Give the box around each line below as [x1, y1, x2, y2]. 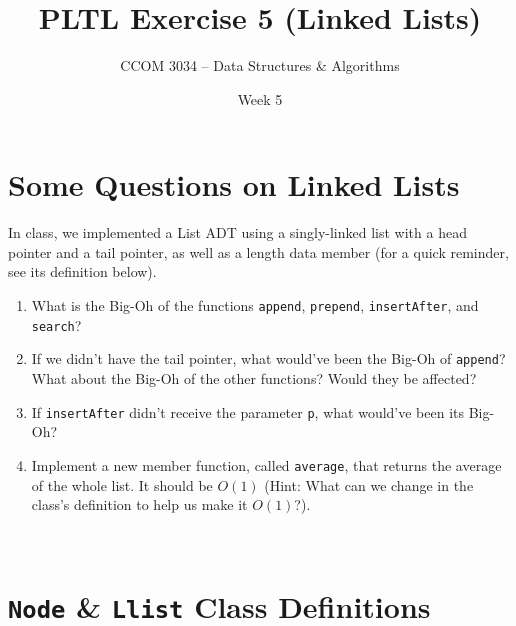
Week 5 [237, 88, 283, 109]
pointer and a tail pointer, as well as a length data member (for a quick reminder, [8, 241, 509, 262]
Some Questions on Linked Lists [8, 164, 460, 205]
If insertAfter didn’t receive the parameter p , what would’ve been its [31, 401, 465, 422]
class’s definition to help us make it [31, 494, 248, 515]
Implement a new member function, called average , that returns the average [31, 454, 502, 475]
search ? [31, 314, 82, 335]
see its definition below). [8, 261, 157, 282]
